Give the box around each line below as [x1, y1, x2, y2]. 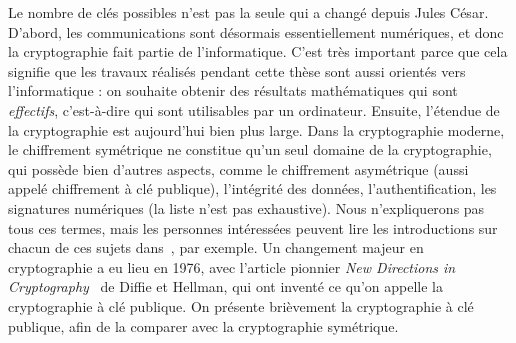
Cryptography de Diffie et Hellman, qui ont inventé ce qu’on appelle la [8, 276, 443, 297]
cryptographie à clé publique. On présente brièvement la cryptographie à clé [8, 295, 474, 316]
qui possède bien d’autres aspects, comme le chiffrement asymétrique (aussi [8, 158, 469, 179]
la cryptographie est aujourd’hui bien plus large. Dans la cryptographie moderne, [8, 119, 505, 140]
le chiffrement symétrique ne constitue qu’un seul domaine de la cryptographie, [8, 139, 492, 160]
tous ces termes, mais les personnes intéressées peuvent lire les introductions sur [8, 217, 498, 238]
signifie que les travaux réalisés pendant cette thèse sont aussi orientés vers [8, 60, 466, 81]
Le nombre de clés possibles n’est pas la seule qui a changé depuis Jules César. [8, 2, 489, 22]
